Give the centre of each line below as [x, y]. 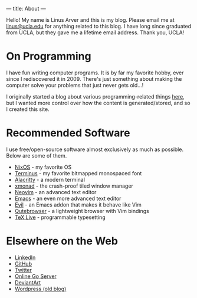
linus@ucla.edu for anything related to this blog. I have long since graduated [99, 26]
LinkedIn [25, 257]
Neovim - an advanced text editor [55, 192]
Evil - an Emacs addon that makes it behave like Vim [78, 204]
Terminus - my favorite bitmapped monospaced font [78, 173]
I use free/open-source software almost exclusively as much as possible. [95, 149]
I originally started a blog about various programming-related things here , [95, 96]
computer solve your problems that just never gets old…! [75, 85]
